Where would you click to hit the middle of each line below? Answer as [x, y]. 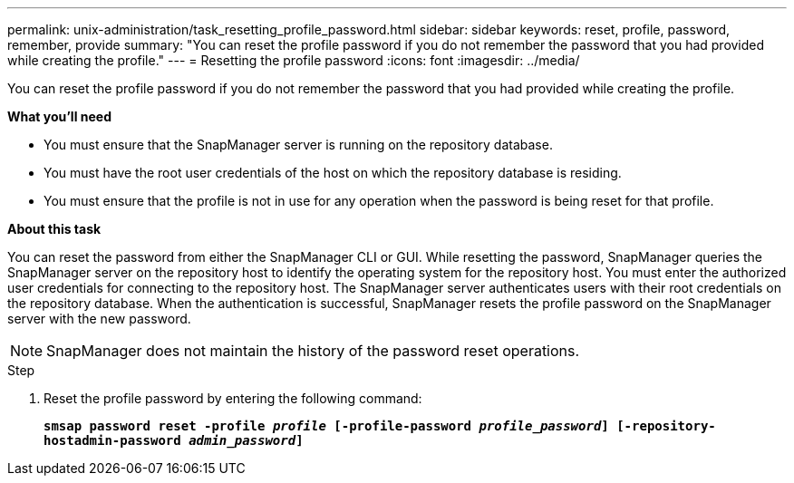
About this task [54, 229]
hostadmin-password [112, 440]
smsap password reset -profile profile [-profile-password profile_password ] [326, 426]
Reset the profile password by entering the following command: [233, 398]
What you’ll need [59, 116]
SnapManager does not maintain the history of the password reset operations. [313, 351]
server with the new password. [99, 319]
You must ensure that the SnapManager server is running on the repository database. [298, 145]
